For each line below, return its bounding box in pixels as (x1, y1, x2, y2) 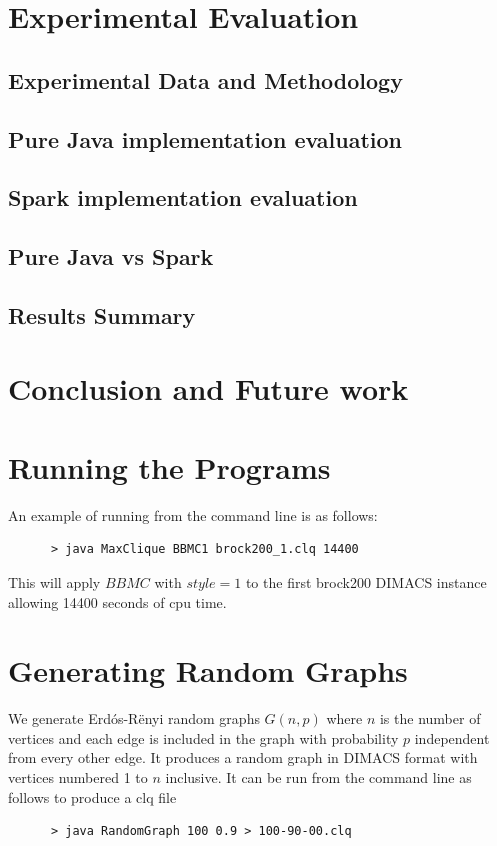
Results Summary (8, 299, 196, 330)
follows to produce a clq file (8, 786, 177, 807)
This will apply (8, 571, 101, 592)
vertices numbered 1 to (8, 767, 148, 788)
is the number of (379, 708, 481, 729)
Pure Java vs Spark (8, 241, 214, 272)
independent (414, 727, 490, 748)
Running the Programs (8, 446, 331, 487)
